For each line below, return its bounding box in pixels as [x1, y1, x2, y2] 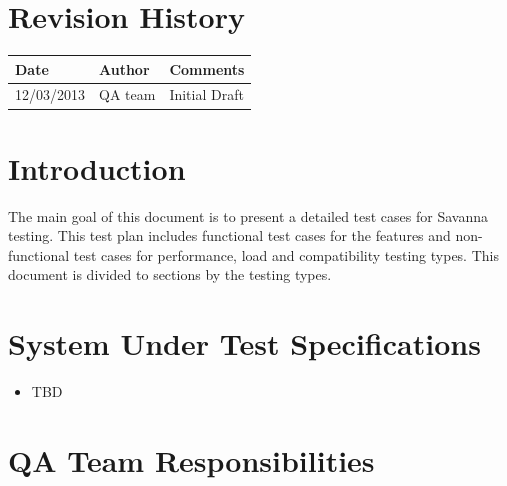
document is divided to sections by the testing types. [8, 264, 332, 285]
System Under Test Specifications [8, 323, 481, 364]
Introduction [8, 147, 186, 188]
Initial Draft [169, 84, 244, 105]
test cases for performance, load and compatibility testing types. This [73, 244, 499, 265]
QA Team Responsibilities [8, 439, 375, 480]
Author [99, 58, 150, 79]
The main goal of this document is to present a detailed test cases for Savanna [8, 205, 488, 226]
